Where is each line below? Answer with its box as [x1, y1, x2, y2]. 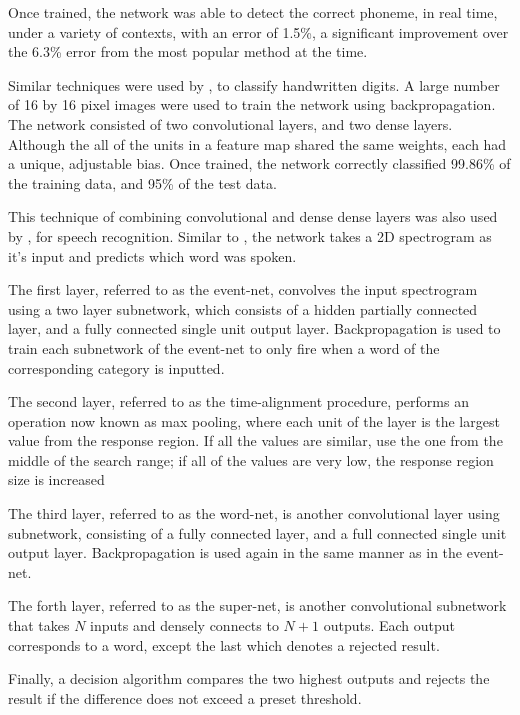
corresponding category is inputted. [8, 357, 225, 378]
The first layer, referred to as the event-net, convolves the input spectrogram [8, 279, 478, 300]
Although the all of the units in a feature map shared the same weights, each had [8, 133, 507, 154]
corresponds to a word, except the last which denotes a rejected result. [8, 634, 440, 655]
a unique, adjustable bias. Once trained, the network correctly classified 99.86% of [8, 153, 511, 174]
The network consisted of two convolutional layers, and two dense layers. [8, 113, 453, 134]
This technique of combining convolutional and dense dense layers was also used [8, 206, 498, 227]
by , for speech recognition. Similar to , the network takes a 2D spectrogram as [8, 225, 492, 246]
